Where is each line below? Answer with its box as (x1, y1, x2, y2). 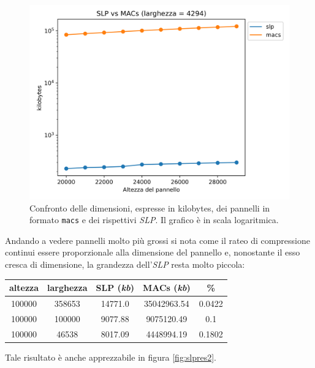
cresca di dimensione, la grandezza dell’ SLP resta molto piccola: (5, 258, 245, 271)
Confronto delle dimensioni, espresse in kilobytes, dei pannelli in (29, 201, 270, 214)
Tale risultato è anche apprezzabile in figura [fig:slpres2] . (5, 350, 216, 363)
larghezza (47, 281, 88, 294)
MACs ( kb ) (142, 281, 191, 294)
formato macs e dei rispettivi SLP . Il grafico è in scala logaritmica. (29, 213, 279, 226)
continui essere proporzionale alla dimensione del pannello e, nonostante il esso (5, 246, 300, 259)
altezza (9, 281, 39, 294)
